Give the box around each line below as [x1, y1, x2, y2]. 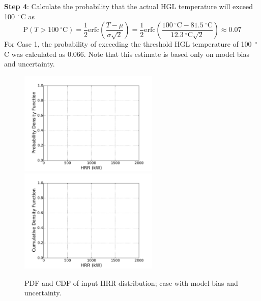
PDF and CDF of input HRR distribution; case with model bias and [24, 277, 238, 288]
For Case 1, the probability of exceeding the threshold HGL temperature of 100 [4, 39, 252, 49]
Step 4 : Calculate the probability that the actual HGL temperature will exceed [4, 1, 253, 11]
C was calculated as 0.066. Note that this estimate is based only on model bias [4, 48, 249, 59]
